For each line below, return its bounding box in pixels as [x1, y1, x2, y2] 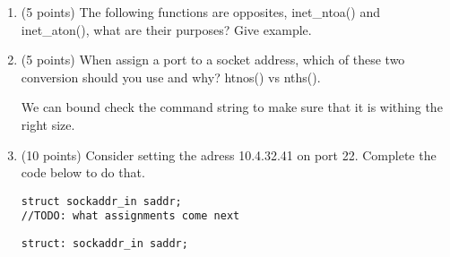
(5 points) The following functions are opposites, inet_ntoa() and [21, 3, 380, 21]
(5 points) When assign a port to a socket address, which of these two [21, 50, 405, 69]
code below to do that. [21, 163, 145, 182]
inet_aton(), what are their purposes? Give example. [21, 20, 312, 39]
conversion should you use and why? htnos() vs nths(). [21, 67, 321, 86]
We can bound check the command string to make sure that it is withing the [21, 98, 443, 116]
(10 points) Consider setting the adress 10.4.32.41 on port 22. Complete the [21, 145, 437, 164]
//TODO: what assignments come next [21, 210, 240, 223]
